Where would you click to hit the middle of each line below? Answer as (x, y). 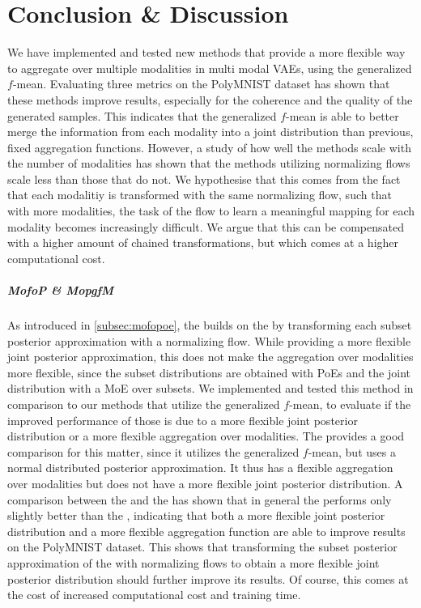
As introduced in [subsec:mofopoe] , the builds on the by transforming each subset (210, 325)
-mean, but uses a (352, 451)
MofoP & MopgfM (60, 290)
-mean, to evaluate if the (350, 404)
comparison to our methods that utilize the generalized (144, 404)
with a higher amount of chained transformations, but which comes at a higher (203, 242)
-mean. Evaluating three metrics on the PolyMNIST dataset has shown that (201, 84)
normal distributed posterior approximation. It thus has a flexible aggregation (200, 468)
